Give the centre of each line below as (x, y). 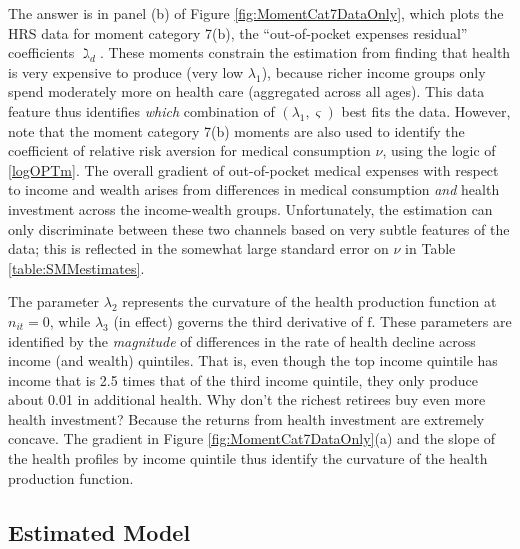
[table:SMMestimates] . (76, 267)
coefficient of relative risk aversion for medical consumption (189, 150)
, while (70, 320)
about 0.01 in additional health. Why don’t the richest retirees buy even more (247, 399)
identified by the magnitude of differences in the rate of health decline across (242, 340)
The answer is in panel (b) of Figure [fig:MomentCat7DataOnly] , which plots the (256, 13)
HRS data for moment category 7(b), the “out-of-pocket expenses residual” (238, 32)
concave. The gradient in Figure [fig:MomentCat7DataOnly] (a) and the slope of (252, 438)
